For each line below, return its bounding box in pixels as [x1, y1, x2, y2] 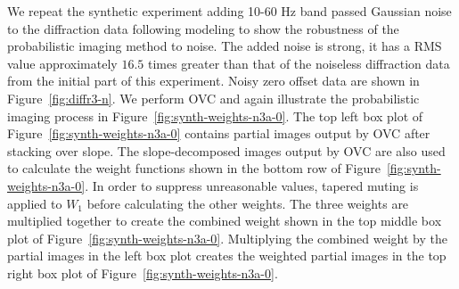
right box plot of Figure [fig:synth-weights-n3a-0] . [7, 263, 278, 282]
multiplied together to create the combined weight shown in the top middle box [7, 211, 442, 230]
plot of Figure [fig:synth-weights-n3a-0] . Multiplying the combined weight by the [7, 228, 447, 247]
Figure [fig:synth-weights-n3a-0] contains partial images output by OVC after [7, 124, 430, 143]
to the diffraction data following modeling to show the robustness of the [7, 19, 399, 37]
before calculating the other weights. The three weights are [86, 194, 409, 212]
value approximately [7, 54, 118, 72]
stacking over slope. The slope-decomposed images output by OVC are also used [7, 141, 446, 160]
